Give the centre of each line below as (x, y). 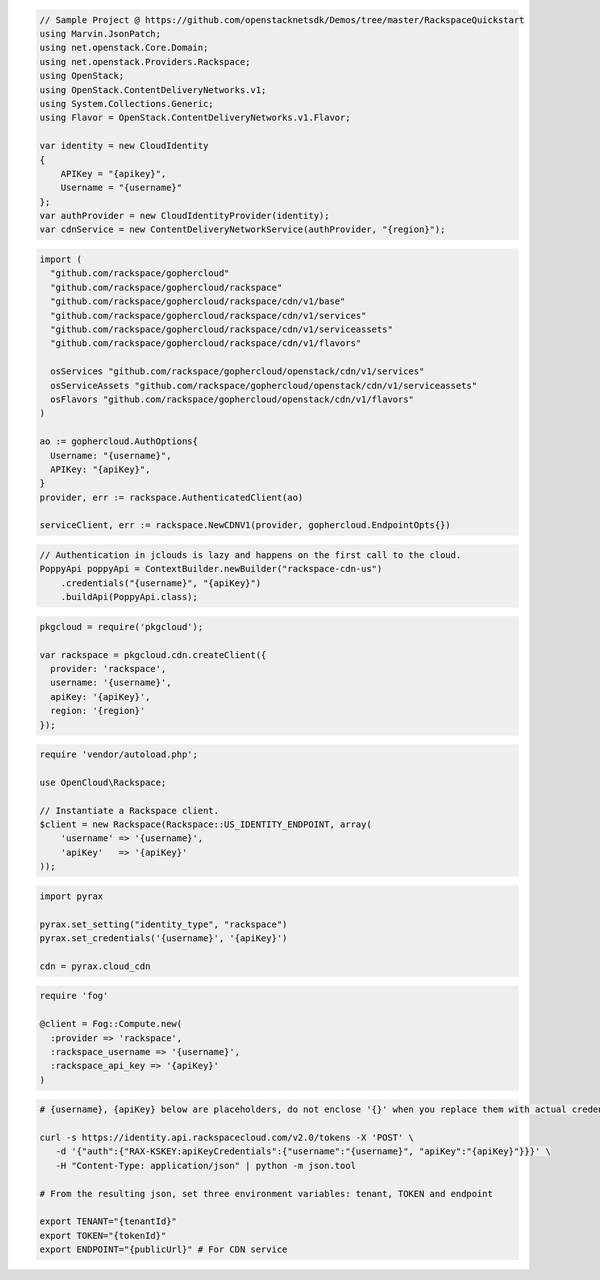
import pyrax (71, 896)
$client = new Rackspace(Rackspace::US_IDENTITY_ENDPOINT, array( (205, 824)
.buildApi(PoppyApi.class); (129, 597)
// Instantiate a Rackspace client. (129, 810)
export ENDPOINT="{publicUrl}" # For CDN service (163, 1249)
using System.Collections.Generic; (126, 103)
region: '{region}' (98, 711)
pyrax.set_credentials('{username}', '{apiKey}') (163, 938)
